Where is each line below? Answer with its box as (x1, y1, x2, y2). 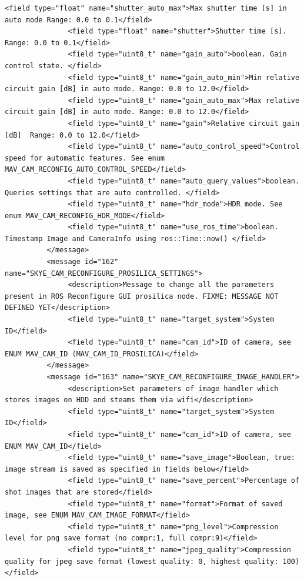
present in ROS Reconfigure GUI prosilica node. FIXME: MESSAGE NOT (5, 292, 279, 300)
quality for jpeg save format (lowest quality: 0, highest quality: (5, 557, 279, 566)
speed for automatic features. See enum (5, 153, 165, 162)
